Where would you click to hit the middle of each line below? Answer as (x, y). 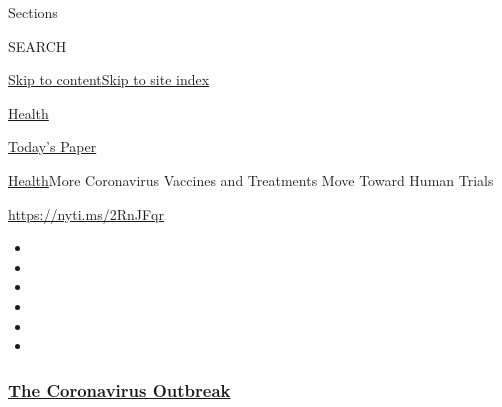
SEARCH (37, 45)
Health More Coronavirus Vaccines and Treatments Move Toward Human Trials (251, 179)
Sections (33, 12)
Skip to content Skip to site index (109, 79)
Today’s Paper (52, 146)
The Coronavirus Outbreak (119, 389)
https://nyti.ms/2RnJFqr (86, 213)
